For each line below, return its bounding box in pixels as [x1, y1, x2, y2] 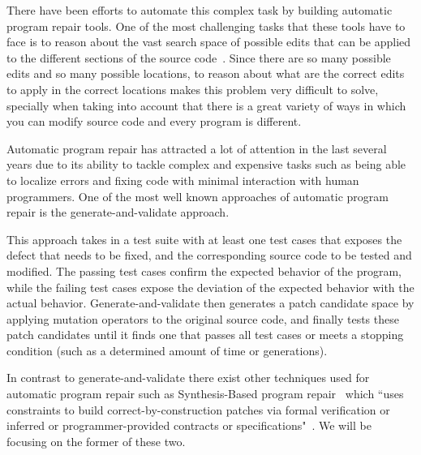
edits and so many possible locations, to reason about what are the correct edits [6, 65, 405, 82]
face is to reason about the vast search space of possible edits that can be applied [6, 33, 411, 50]
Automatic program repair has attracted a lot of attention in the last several [6, 140, 387, 157]
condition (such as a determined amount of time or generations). [6, 341, 328, 358]
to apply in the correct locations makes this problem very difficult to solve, [6, 80, 379, 97]
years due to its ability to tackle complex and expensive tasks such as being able [6, 156, 406, 173]
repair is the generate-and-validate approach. [6, 204, 230, 221]
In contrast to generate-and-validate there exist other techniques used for [6, 369, 370, 386]
